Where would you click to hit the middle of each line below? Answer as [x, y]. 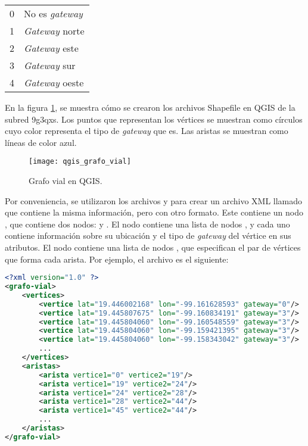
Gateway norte [54, 31]
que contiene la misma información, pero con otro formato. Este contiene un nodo [154, 212]
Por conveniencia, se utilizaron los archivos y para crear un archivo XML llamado [154, 200]
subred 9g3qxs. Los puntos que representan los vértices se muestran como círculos [154, 119]
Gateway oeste [54, 82]
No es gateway [53, 13]
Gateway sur [50, 65]
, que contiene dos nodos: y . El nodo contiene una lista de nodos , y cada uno [147, 224]
